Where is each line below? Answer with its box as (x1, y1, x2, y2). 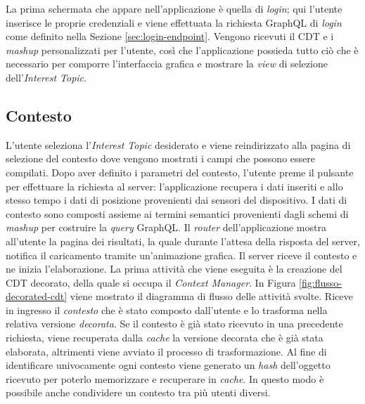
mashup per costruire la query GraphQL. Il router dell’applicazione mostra (6, 220, 326, 235)
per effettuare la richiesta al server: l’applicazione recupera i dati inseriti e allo (6, 178, 343, 193)
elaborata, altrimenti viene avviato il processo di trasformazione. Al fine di (6, 344, 327, 358)
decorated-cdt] (6, 289, 68, 304)
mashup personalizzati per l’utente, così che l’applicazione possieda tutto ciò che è (6, 42, 359, 57)
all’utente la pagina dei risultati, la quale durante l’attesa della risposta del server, (6, 233, 360, 248)
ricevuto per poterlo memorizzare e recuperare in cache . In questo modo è (6, 371, 324, 386)
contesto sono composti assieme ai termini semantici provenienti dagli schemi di (6, 206, 349, 221)
